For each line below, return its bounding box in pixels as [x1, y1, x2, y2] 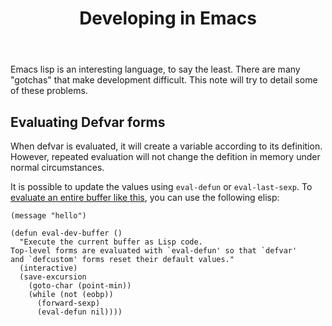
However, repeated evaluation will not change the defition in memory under [10, 151, 321, 162]
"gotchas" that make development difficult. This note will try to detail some [10, 74, 318, 86]
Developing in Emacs [79, 7, 257, 30]
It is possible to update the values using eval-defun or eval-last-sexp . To [10, 181, 313, 192]
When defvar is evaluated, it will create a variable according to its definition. [10, 140, 323, 152]
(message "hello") [10, 211, 87, 221]
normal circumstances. [10, 162, 105, 173]
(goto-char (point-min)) [28, 281, 132, 291]
